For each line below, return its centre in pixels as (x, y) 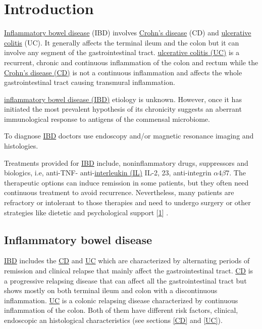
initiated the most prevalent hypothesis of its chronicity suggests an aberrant (123, 109)
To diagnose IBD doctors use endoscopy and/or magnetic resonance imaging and (129, 136)
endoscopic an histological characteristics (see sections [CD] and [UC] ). (113, 320)
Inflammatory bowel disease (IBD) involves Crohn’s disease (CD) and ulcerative (128, 33)
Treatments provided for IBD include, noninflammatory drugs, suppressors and (126, 162)
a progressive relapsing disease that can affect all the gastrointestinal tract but (125, 280)
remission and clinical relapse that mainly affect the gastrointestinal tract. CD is (129, 271)
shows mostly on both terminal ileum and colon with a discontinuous (111, 290)
